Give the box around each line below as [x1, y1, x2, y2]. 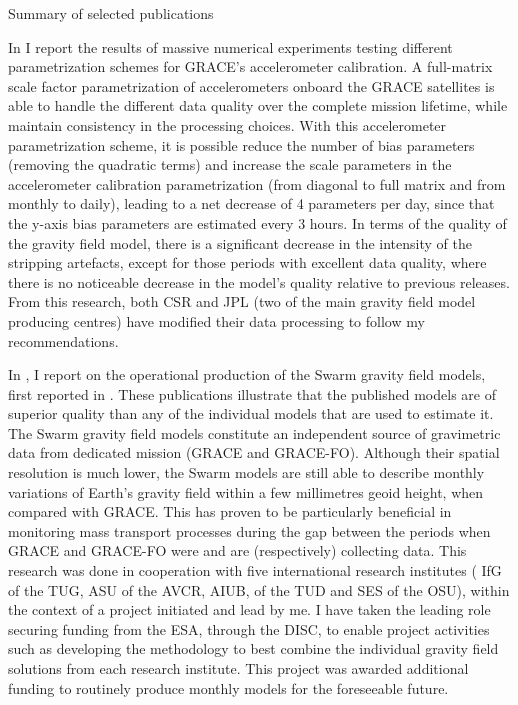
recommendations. [8, 330, 119, 351]
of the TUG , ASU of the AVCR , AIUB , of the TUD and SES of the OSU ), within [8, 579, 510, 600]
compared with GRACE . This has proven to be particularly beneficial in [8, 501, 452, 522]
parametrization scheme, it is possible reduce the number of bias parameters [8, 134, 475, 155]
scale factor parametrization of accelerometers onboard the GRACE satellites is [8, 75, 495, 96]
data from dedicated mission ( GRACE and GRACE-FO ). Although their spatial [8, 442, 500, 463]
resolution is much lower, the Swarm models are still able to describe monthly [8, 462, 485, 483]
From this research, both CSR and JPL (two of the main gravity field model [8, 291, 476, 312]
